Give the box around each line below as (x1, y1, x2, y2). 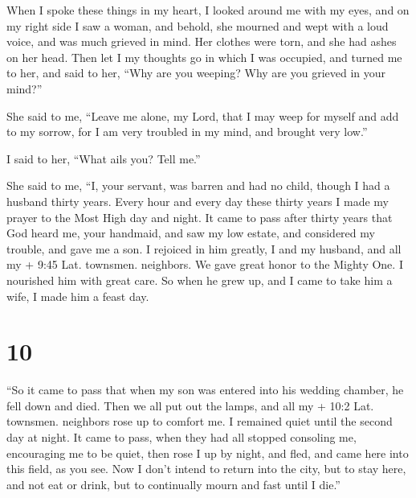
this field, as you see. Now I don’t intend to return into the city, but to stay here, (6, 460, 406, 477)
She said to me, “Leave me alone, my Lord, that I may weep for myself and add (6, 107, 399, 124)
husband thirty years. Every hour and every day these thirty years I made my (6, 192, 389, 209)
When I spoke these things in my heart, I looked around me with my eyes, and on (6, 2, 410, 18)
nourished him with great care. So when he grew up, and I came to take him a (6, 271, 393, 288)
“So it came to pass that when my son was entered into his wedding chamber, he (6, 381, 404, 398)
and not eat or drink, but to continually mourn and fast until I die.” (6, 475, 341, 492)
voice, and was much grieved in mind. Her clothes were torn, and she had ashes (6, 33, 397, 50)
